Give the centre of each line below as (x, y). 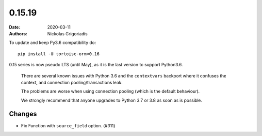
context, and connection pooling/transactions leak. (72, 82)
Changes (23, 114)
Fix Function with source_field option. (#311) (68, 125)
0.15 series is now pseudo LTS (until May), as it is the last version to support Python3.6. (96, 65)
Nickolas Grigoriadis (67, 33)
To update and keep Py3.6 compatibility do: (52, 43)
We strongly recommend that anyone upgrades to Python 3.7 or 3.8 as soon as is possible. (112, 100)
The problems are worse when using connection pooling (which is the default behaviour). (110, 91)
